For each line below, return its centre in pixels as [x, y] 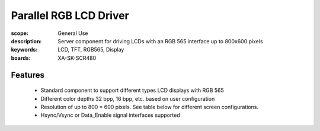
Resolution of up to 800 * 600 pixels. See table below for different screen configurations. [150, 107]
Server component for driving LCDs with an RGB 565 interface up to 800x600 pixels [160, 41]
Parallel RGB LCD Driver [70, 15]
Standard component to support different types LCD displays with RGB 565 [132, 90]
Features [28, 75]
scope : [20, 33]
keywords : [24, 50]
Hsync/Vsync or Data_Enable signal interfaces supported [110, 115]
